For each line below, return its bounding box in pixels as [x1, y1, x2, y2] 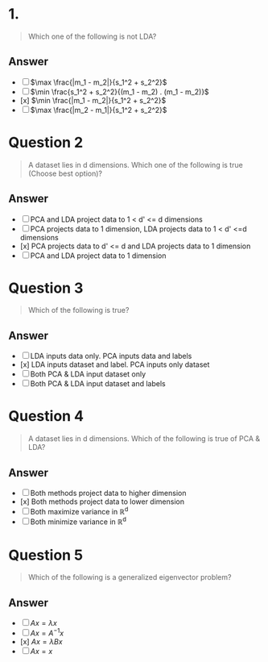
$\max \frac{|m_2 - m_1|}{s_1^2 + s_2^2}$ [30, 105, 167, 114]
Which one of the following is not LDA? [27, 31, 157, 41]
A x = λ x [30, 618, 58, 628]
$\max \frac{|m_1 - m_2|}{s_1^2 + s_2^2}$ [30, 77, 167, 87]
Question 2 [8, 133, 84, 152]
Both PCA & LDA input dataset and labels [30, 379, 167, 389]
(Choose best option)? [27, 169, 103, 178]
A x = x [30, 646, 53, 656]
